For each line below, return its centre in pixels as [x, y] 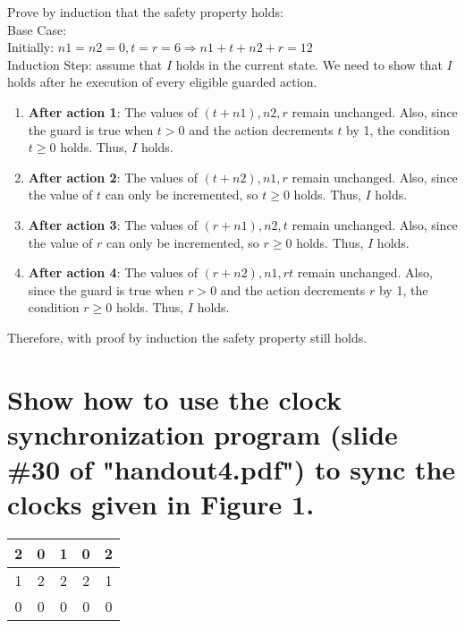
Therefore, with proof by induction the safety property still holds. [187, 337]
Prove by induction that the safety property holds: [145, 12]
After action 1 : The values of [113, 111]
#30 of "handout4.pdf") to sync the [232, 469]
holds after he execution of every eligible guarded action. [162, 82]
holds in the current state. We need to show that [309, 64]
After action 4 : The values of [113, 272]
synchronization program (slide [203, 433]
